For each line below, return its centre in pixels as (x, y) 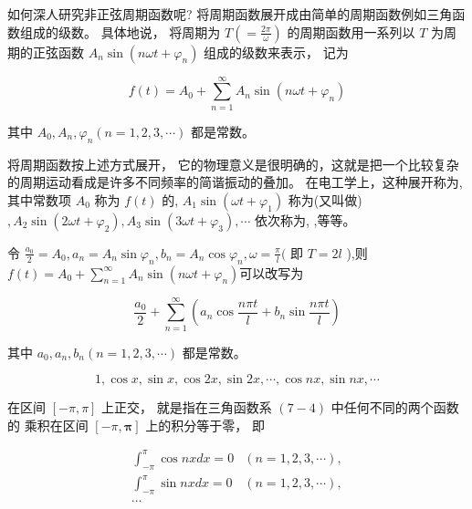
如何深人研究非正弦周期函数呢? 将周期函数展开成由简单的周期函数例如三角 (230, 14)
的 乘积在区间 (48, 425)
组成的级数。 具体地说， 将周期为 (120, 31)
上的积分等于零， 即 (205, 425)
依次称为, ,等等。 (305, 219)
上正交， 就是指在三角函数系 (187, 407)
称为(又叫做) (325, 199)
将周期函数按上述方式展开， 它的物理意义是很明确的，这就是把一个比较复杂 (233, 164)
